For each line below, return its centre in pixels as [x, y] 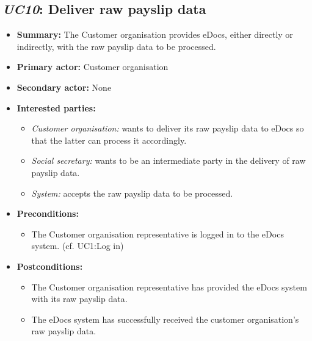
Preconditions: [48, 213]
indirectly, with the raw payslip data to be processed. [116, 46]
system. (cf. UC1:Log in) [78, 246]
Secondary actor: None [64, 87]
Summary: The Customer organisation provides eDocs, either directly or [155, 34]
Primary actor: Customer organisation [93, 67]
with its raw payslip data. [79, 299]
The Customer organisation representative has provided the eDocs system [169, 287]
